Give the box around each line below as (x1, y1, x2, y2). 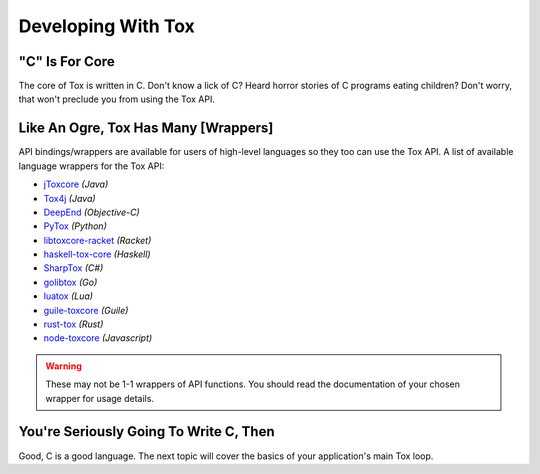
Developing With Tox (18, 15, 195, 37)
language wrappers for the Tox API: (18, 160, 165, 172)
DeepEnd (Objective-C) (43, 206, 140, 218)
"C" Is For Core (18, 53, 115, 70)
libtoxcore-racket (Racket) (43, 234, 152, 246)
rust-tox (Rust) (43, 318, 104, 330)
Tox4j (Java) (43, 192, 96, 204)
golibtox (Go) (43, 276, 98, 288)
